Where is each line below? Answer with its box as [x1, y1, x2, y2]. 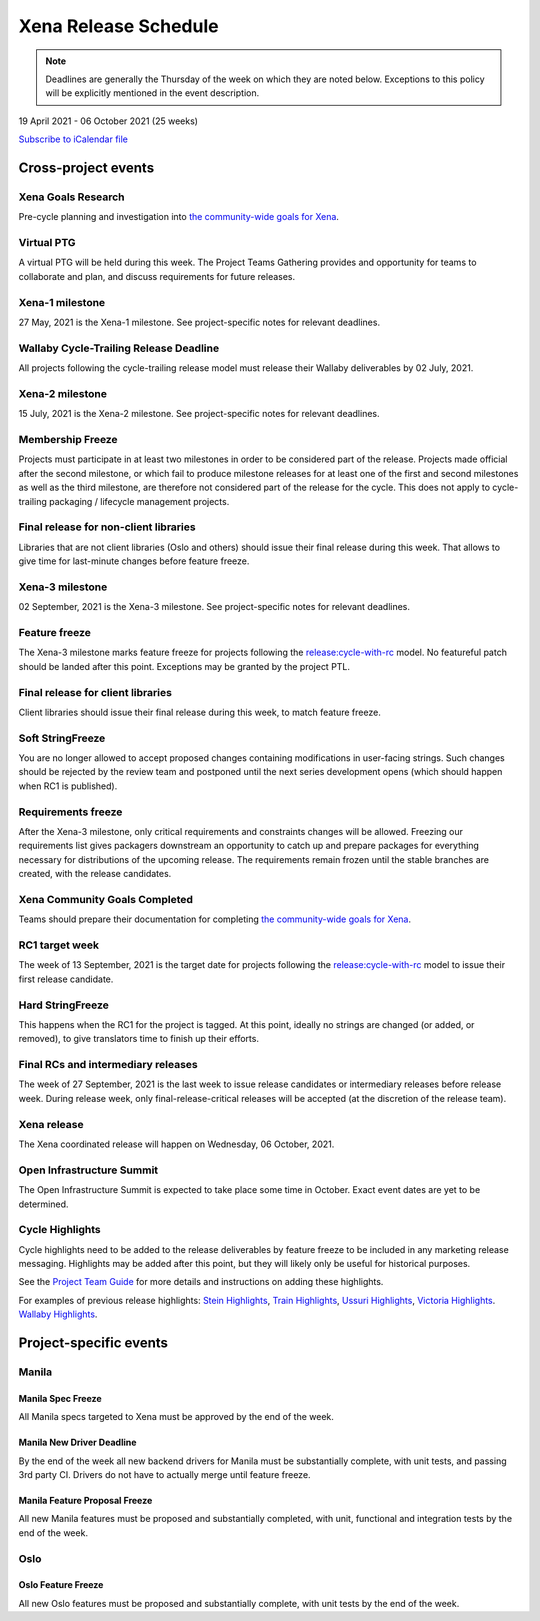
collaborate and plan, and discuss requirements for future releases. [18, 270, 296, 282]
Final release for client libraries [18, 685, 172, 699]
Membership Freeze [18, 432, 119, 446]
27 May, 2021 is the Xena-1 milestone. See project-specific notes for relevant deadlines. [18, 316, 380, 328]
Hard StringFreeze [18, 998, 110, 1012]
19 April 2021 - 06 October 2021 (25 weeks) [18, 115, 199, 127]
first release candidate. [18, 973, 114, 985]
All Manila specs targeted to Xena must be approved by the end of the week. [18, 1411, 335, 1423]
